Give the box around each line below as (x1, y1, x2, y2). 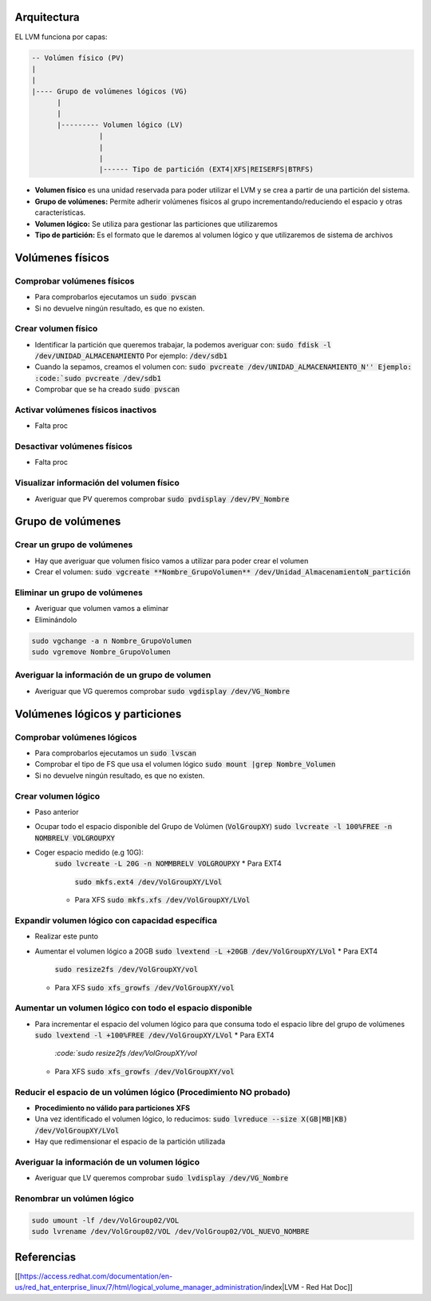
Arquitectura (14, 10, 80, 24)
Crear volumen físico (14, 323, 98, 335)
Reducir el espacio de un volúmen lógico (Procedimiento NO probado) (14, 1086, 291, 1097)
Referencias (14, 1250, 77, 1263)
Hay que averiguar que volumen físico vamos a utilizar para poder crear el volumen (34, 556, 309, 565)
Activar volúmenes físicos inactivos (14, 404, 157, 415)
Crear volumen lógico (14, 791, 101, 802)
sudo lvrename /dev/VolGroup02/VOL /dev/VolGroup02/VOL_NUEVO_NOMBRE (31, 1227, 310, 1236)
